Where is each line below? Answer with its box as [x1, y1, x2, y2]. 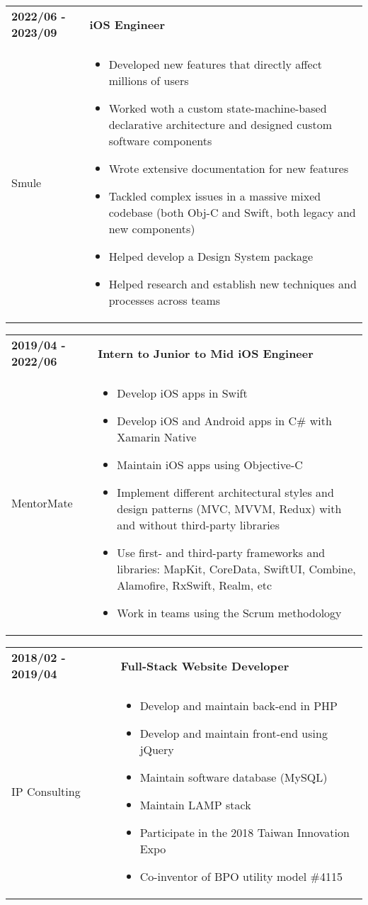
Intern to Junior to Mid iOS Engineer [98, 344, 314, 361]
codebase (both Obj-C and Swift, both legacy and [108, 204, 356, 220]
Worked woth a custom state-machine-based [108, 100, 327, 116]
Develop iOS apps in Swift [117, 385, 248, 401]
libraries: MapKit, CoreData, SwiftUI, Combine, [117, 561, 356, 577]
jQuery [139, 741, 174, 758]
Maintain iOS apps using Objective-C [117, 456, 303, 473]
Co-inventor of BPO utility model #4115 [139, 868, 343, 884]
